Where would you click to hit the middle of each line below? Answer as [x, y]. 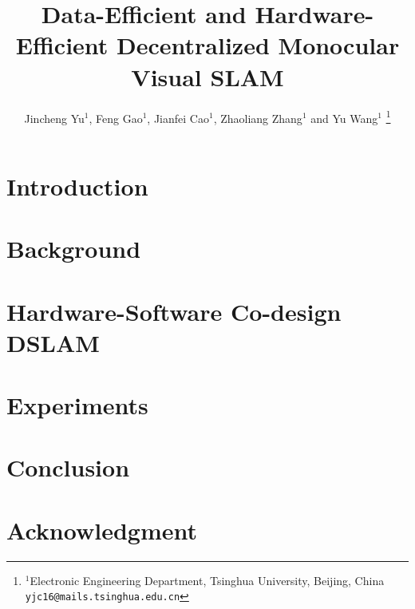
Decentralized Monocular [258, 45]
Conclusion [68, 467]
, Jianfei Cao [178, 118]
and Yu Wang [344, 118]
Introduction [77, 186]
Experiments [77, 405]
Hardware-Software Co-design [174, 311]
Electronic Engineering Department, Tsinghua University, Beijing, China [207, 580]
